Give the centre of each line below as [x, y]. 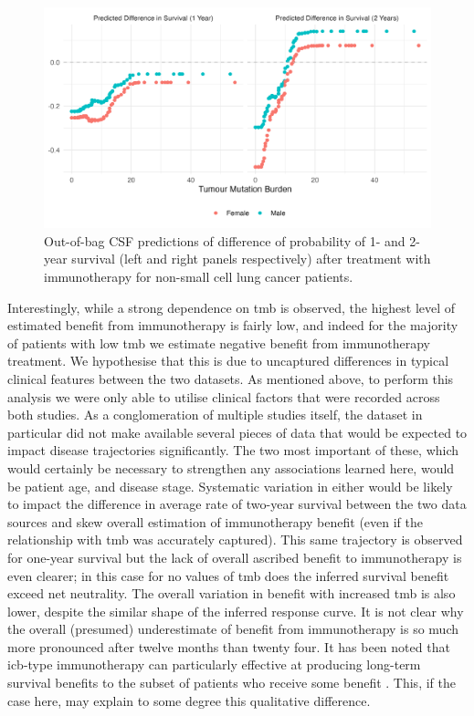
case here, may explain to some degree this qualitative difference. [189, 700]
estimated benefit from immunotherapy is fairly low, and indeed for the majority [233, 325]
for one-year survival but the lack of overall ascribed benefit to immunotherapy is [235, 557]
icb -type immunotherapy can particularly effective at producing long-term [214, 664]
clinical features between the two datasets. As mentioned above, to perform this [231, 378]
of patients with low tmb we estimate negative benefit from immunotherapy [219, 342]
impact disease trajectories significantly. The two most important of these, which [233, 450]
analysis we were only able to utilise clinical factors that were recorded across [224, 396]
